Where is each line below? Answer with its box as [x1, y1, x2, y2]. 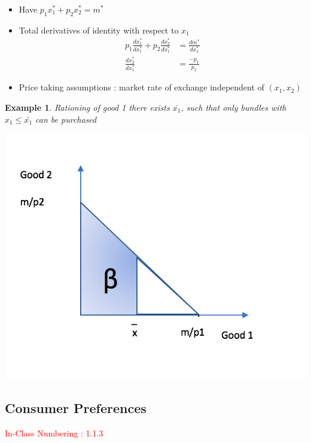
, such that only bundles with [181, 101, 286, 113]
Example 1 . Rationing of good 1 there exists [5, 101, 170, 113]
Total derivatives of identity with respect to [19, 23, 179, 36]
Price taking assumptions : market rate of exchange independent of [19, 81, 264, 93]
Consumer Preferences [5, 398, 147, 417]
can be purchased [35, 113, 97, 125]
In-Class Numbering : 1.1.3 [5, 426, 103, 439]
